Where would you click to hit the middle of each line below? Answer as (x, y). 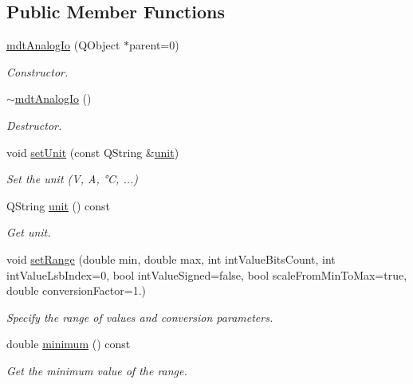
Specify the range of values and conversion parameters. (140, 317)
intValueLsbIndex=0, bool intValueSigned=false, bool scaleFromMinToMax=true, (207, 274)
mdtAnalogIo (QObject (63, 45)
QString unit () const (59, 205)
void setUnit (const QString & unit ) (93, 152)
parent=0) (154, 45)
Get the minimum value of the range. (97, 370)
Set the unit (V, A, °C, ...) (73, 179)
